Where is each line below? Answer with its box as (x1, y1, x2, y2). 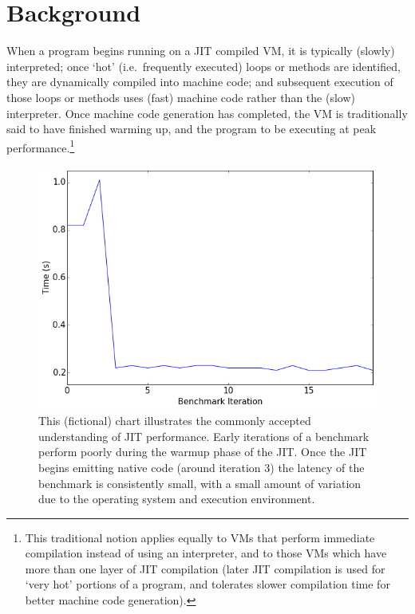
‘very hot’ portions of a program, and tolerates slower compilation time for (25, 576, 390, 592)
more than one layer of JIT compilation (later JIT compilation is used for (25, 560, 385, 577)
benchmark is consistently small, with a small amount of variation (38, 474, 362, 491)
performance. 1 (6, 136, 75, 155)
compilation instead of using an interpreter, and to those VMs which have (25, 545, 387, 561)
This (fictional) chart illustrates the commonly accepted (38, 412, 311, 429)
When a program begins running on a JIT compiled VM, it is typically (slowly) (6, 42, 395, 59)
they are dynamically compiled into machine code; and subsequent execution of (6, 73, 393, 90)
